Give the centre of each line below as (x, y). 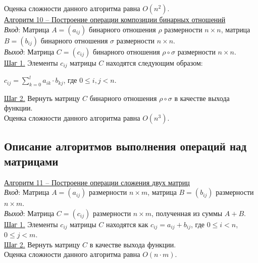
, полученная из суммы (187, 213)
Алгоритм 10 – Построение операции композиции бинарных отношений (115, 19)
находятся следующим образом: (154, 62)
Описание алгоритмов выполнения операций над (125, 146)
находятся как (127, 224)
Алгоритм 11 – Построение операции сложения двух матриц (97, 182)
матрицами (31, 161)
